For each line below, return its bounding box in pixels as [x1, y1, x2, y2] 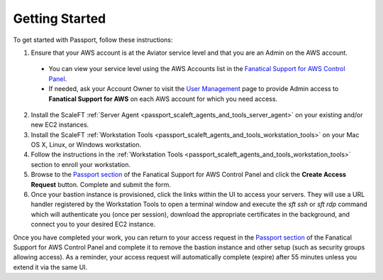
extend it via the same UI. [13, 263, 88, 271]
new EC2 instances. [30, 121, 89, 129]
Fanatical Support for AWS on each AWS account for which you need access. [48, 95, 278, 103]
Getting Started [13, 11, 106, 26]
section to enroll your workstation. [30, 160, 131, 168]
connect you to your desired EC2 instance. [30, 220, 156, 229]
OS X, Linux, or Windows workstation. [30, 141, 142, 149]
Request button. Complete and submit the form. [30, 180, 172, 188]
